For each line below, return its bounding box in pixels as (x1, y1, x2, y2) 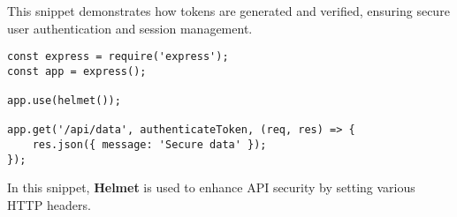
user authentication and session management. (7, 19, 253, 37)
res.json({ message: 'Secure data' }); (32, 138, 267, 152)
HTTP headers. (7, 196, 91, 214)
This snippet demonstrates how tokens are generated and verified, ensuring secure (7, 2, 450, 19)
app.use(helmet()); (7, 94, 121, 108)
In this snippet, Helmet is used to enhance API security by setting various (7, 178, 415, 197)
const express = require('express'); (7, 50, 229, 64)
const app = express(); (7, 64, 147, 78)
